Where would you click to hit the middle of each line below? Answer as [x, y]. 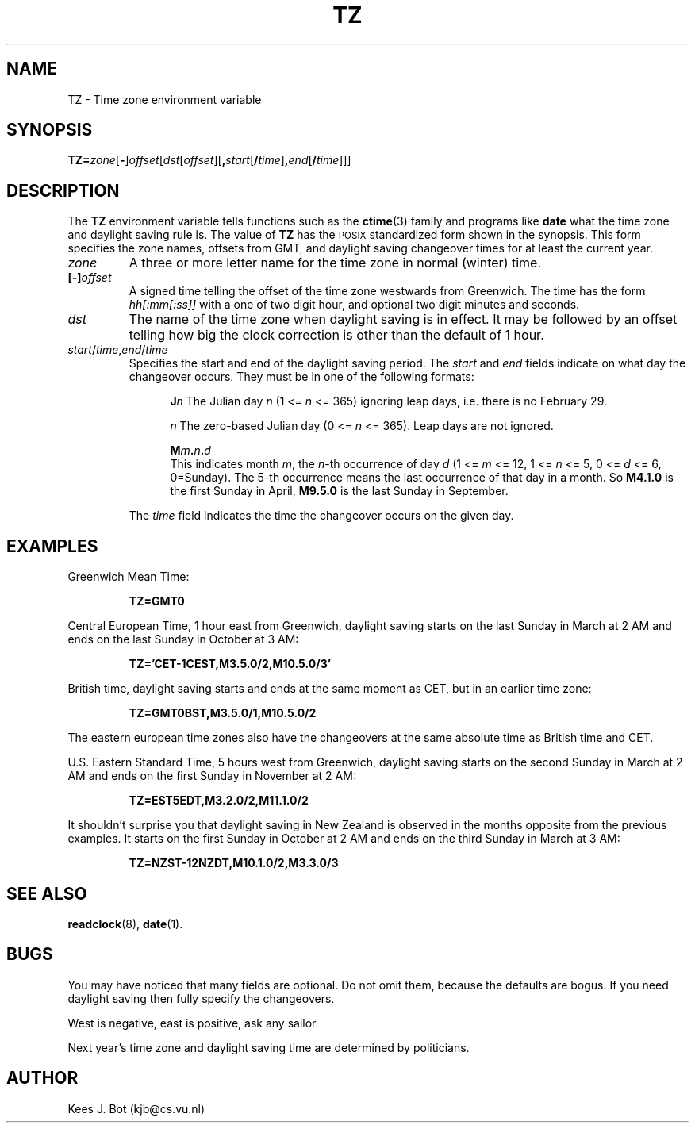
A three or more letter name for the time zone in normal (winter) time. [335, 263]
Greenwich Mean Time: [129, 577]
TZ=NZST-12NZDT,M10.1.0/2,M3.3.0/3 [234, 863]
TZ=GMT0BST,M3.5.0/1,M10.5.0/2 [223, 713]
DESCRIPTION [63, 190]
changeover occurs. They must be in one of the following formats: [301, 377]
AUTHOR [42, 1078]
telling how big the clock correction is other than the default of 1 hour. [336, 335]
